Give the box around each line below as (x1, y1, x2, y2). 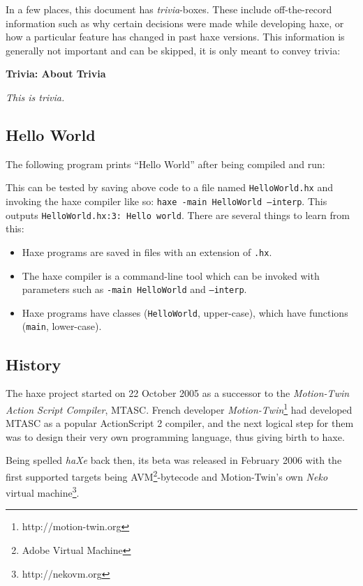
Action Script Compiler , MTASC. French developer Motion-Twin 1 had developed (6, 400, 353, 416)
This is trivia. (6, 89, 65, 104)
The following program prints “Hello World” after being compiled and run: (6, 156, 325, 171)
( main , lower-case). (22, 319, 102, 333)
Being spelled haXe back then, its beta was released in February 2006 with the (6, 453, 342, 467)
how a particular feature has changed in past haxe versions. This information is (6, 29, 345, 44)
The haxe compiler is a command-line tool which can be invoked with (22, 268, 320, 283)
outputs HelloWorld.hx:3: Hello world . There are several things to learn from (6, 207, 350, 222)
